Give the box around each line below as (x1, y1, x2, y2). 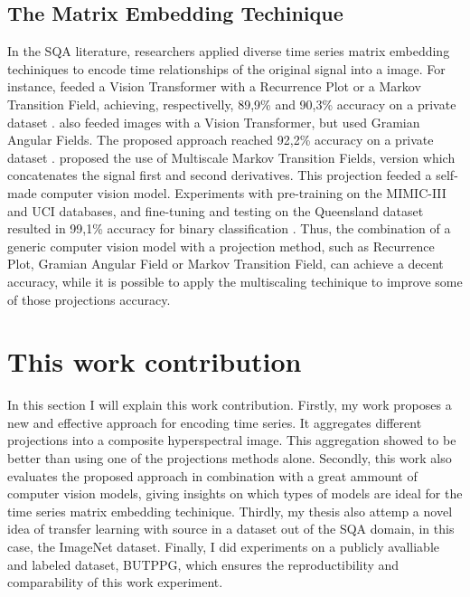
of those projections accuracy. (7, 289, 171, 308)
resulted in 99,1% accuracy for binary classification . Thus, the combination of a (7, 219, 451, 238)
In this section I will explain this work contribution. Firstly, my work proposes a (7, 395, 452, 414)
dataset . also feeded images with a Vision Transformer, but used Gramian (7, 112, 420, 131)
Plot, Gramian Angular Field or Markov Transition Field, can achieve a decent (7, 254, 444, 273)
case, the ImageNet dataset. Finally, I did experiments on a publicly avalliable (7, 536, 440, 555)
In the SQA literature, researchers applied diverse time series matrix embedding (7, 42, 450, 61)
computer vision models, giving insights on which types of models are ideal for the (7, 484, 463, 503)
